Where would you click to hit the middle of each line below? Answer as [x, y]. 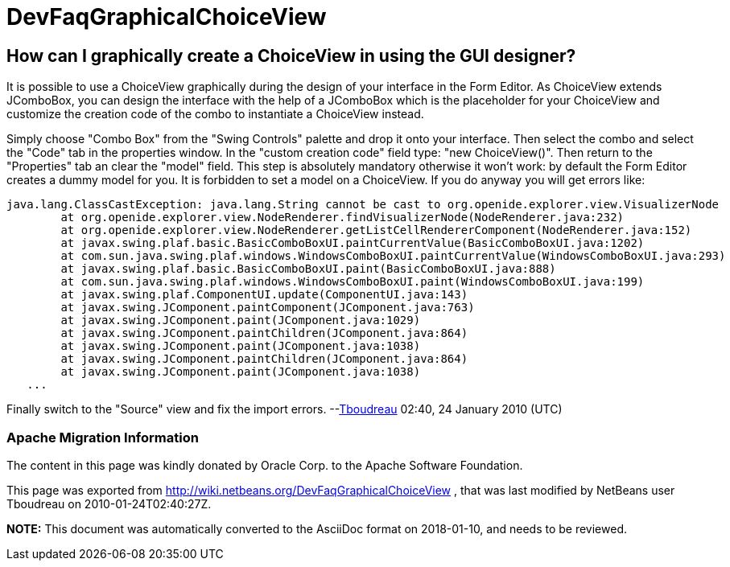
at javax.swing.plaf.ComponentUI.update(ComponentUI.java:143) [264, 295]
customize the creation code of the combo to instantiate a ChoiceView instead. [215, 114]
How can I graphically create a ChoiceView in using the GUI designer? [291, 55]
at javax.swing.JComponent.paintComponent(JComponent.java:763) [268, 308]
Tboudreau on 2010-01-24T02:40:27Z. [109, 503]
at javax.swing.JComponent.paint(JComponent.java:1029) [241, 320]
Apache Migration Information [103, 437]
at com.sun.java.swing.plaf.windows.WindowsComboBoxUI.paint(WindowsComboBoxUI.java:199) [353, 282]
